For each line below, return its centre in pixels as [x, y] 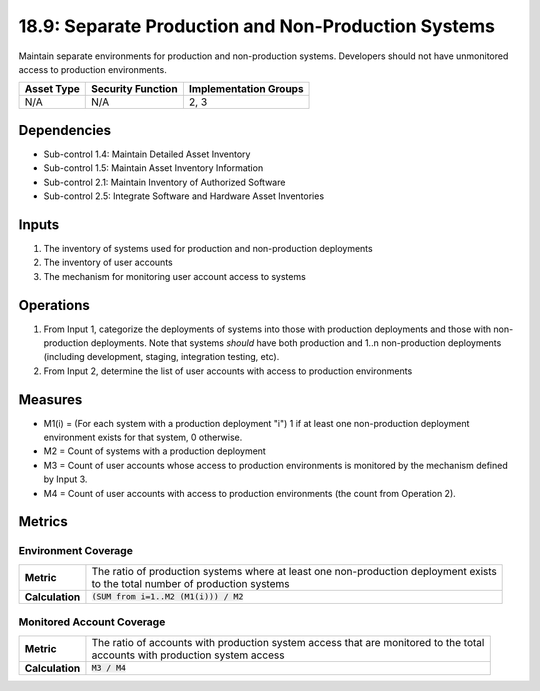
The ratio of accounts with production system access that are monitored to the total [288, 642]
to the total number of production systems [190, 583]
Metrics [43, 521]
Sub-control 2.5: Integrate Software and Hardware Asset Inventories [184, 196]
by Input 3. [65, 479]
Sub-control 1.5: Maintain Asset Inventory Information [153, 168]
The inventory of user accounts [108, 262]
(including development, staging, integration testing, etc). [161, 357]
